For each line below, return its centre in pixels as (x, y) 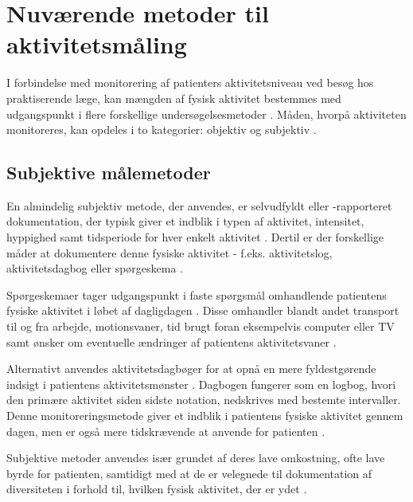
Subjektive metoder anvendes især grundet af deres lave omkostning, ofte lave (196, 458)
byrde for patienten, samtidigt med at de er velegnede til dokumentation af (189, 473)
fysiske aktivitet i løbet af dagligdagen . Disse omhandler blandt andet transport (203, 310)
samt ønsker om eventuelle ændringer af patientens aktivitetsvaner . (171, 341)
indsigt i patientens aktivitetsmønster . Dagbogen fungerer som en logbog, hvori (201, 384)
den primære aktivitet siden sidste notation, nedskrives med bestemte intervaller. (204, 400)
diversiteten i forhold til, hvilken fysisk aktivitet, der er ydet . (157, 489)
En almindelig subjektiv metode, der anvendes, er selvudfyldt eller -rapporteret (199, 205)
